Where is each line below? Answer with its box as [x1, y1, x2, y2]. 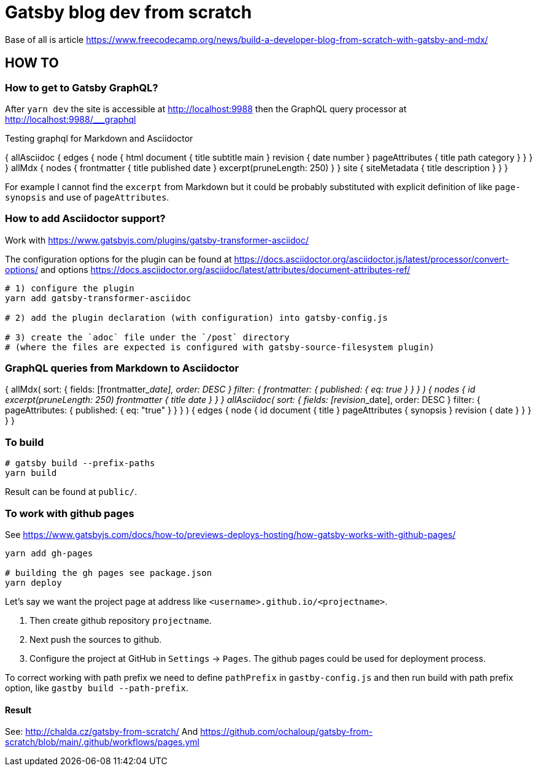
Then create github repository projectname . [29, 615, 212, 626]
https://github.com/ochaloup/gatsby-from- [200, 726, 373, 737]
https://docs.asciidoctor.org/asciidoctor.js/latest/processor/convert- [234, 253, 509, 264]
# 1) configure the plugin [5, 283, 134, 293]
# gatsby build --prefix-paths [5, 458, 155, 469]
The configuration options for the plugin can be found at [5, 253, 232, 264]
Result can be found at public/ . [5, 486, 137, 497]
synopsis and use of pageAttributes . [5, 191, 169, 202]
